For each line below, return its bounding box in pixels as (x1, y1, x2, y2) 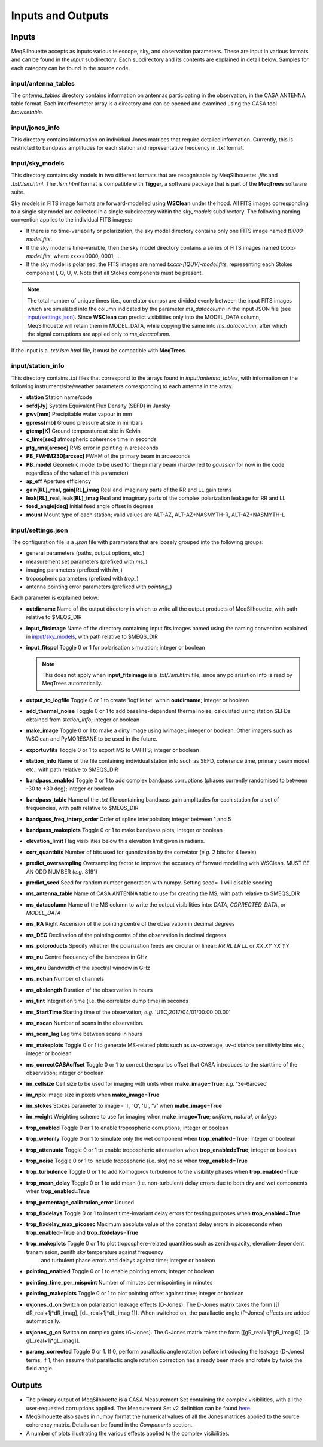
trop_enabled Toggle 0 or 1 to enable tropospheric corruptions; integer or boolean (26, 1124, 228, 1131)
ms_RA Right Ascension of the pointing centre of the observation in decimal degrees (26, 920, 235, 928)
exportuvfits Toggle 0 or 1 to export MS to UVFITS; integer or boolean (26, 746, 200, 753)
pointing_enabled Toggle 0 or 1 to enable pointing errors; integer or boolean (26, 1268, 215, 1275)
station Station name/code (26, 394, 93, 401)
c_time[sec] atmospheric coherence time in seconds (26, 436, 157, 443)
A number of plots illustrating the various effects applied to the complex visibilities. (26, 1430, 230, 1437)
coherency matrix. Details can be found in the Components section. (26, 1421, 193, 1428)
